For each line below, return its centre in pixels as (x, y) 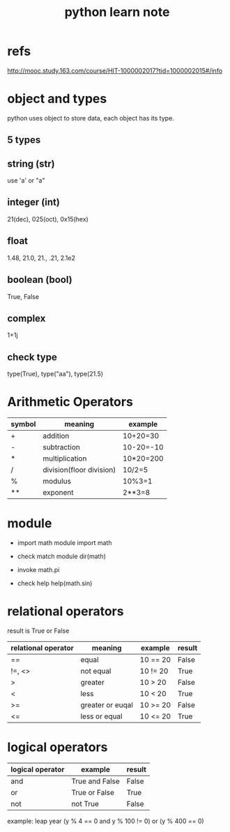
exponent (58, 493)
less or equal (101, 716)
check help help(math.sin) (55, 583)
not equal (96, 671)
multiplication (65, 459)
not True (85, 803)
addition (56, 436)
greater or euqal (107, 704)
